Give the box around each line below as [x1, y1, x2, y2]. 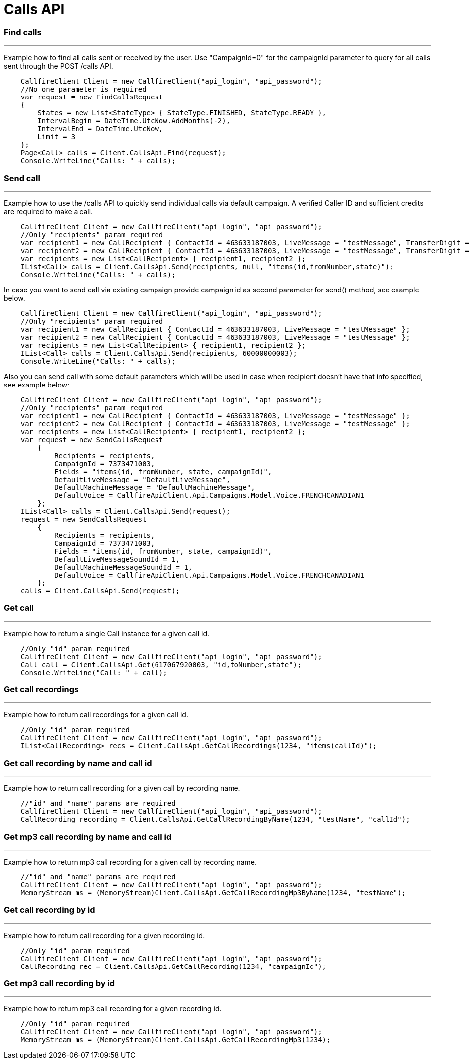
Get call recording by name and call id [4, 758, 152, 768]
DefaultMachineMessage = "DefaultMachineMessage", [54, 483, 255, 491]
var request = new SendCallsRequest [20, 435, 163, 444]
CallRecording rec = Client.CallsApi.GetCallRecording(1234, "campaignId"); [20, 962, 327, 970]
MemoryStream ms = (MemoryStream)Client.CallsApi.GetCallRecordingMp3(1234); [20, 1036, 331, 1044]
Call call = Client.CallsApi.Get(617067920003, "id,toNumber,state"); [20, 660, 302, 669]
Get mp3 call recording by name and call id [4, 831, 172, 842]
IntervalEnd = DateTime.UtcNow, [37, 125, 163, 133]
